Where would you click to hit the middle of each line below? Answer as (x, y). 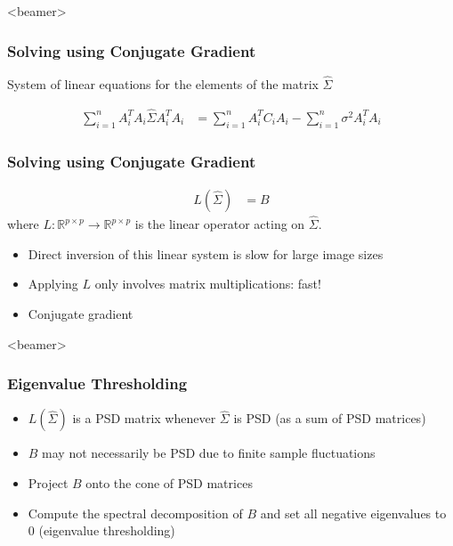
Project (48, 482)
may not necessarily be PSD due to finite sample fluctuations (209, 453)
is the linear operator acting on (220, 224)
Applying (53, 284)
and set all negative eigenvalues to (353, 513)
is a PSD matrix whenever (144, 418)
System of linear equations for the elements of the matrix (163, 84)
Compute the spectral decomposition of (135, 513)
